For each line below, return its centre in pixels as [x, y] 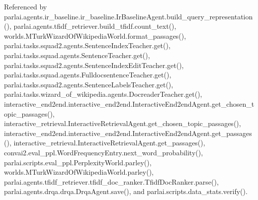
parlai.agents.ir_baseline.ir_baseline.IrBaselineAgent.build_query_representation [129, 16]
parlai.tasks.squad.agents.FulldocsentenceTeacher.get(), [88, 75]
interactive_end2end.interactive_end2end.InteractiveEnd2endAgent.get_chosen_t [129, 103]
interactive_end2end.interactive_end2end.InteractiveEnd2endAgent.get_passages [128, 133]
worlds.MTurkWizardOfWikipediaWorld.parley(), [79, 172]
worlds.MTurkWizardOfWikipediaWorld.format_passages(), [95, 35]
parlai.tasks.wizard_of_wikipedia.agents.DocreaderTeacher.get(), [103, 94]
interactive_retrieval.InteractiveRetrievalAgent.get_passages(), [109, 143]
